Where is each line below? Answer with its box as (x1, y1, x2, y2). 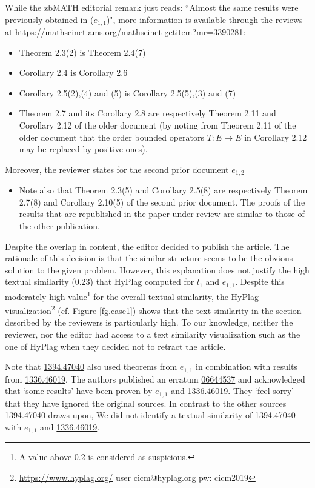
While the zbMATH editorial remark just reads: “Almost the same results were (5, 1, 299, 13)
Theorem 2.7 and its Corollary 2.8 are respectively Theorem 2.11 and (19, 107, 276, 119)
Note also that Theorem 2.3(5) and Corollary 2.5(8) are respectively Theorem (19, 184, 308, 196)
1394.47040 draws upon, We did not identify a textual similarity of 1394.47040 (5, 409, 296, 421)
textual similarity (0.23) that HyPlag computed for (5, 275, 194, 288)
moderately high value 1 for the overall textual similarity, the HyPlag (5, 288, 259, 302)
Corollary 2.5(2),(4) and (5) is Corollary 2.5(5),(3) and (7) (19, 86, 236, 99)
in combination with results (196, 360, 297, 373)
